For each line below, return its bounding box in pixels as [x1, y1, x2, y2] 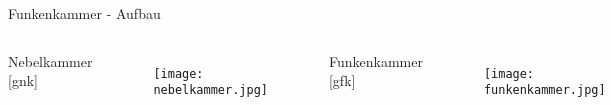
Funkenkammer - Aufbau [8, 3, 161, 23]
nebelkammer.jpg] [153, 83, 268, 98]
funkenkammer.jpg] [483, 83, 606, 98]
